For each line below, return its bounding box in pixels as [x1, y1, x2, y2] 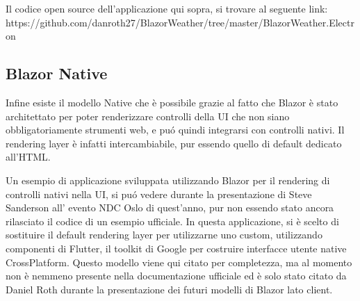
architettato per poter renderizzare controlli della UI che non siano [6, 108, 290, 123]
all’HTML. [6, 149, 51, 164]
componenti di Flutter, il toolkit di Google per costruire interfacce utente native [6, 241, 347, 255]
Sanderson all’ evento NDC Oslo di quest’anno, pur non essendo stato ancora [6, 200, 334, 215]
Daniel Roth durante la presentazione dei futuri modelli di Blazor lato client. [6, 282, 333, 296]
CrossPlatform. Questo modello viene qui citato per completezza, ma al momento [6, 254, 352, 269]
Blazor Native [6, 63, 108, 84]
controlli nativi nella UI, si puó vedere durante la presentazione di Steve [6, 186, 312, 201]
